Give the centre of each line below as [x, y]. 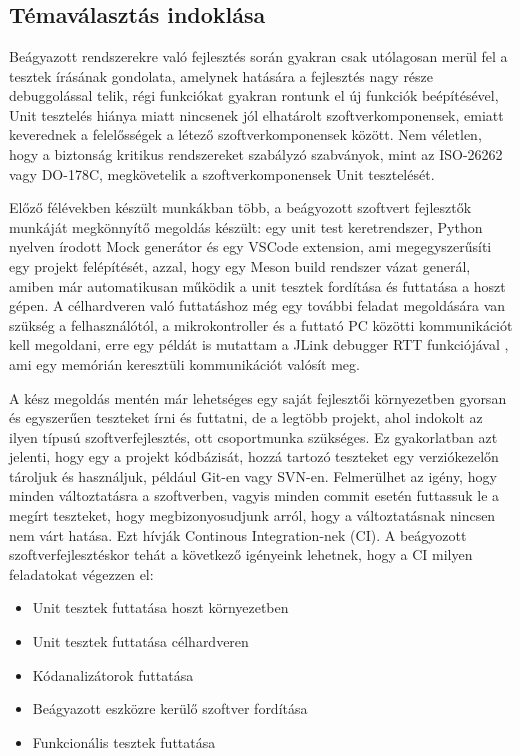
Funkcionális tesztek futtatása [124, 741]
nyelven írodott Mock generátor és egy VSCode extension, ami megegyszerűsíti [250, 246]
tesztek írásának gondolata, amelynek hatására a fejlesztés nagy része [221, 75]
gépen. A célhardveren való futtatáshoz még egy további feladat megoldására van [257, 305]
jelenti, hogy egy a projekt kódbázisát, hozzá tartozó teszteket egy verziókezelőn [254, 456]
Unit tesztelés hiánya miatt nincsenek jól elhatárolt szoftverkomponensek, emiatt [256, 114]
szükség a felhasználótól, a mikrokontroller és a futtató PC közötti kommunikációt [261, 324]
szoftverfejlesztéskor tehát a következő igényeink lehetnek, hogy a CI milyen [241, 554]
